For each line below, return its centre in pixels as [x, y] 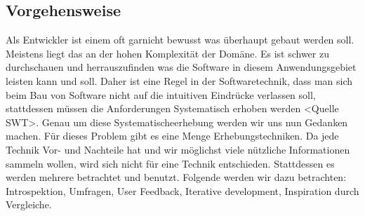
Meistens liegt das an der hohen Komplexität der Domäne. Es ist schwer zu [167, 53]
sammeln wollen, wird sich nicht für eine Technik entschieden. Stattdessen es [170, 163]
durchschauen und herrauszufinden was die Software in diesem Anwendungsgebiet [181, 67]
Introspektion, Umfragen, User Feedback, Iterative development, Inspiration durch [182, 190]
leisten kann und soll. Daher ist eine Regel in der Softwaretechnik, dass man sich [179, 80]
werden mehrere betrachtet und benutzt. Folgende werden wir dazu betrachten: [176, 177]
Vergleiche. [29, 204]
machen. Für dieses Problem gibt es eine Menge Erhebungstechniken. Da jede [172, 136]
